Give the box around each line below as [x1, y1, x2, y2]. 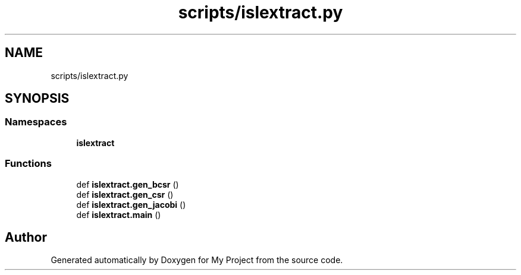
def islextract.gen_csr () [76, 189, 174, 200]
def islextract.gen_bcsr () [76, 179, 179, 189]
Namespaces [5, 116, 67, 128]
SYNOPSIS [5, 91, 70, 106]
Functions [5, 157, 52, 170]
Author [5, 229, 47, 245]
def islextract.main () [76, 209, 161, 220]
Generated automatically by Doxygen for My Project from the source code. [51, 255, 343, 265]
